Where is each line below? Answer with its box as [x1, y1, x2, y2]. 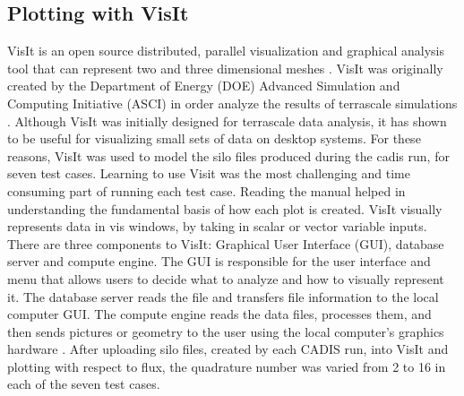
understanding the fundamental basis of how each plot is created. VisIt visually [7, 199, 443, 218]
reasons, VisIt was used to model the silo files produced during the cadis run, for [7, 146, 450, 165]
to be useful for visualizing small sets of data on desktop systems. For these [7, 129, 421, 148]
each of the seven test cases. [7, 374, 160, 393]
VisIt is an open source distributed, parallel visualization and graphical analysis [7, 41, 445, 60]
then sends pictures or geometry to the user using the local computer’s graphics [7, 322, 444, 340]
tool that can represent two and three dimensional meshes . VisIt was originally [7, 58, 443, 77]
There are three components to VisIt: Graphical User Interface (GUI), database [7, 234, 444, 253]
